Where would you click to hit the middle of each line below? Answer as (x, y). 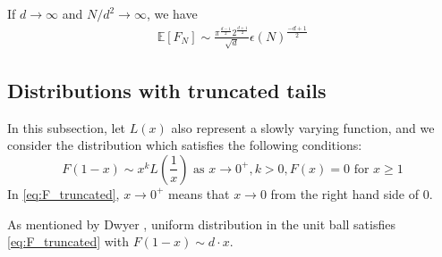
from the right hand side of (345, 193)
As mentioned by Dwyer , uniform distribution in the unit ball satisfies (201, 224)
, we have (172, 13)
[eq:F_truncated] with (68, 241)
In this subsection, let (67, 127)
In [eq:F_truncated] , (64, 193)
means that (199, 193)
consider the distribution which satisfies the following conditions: (185, 145)
